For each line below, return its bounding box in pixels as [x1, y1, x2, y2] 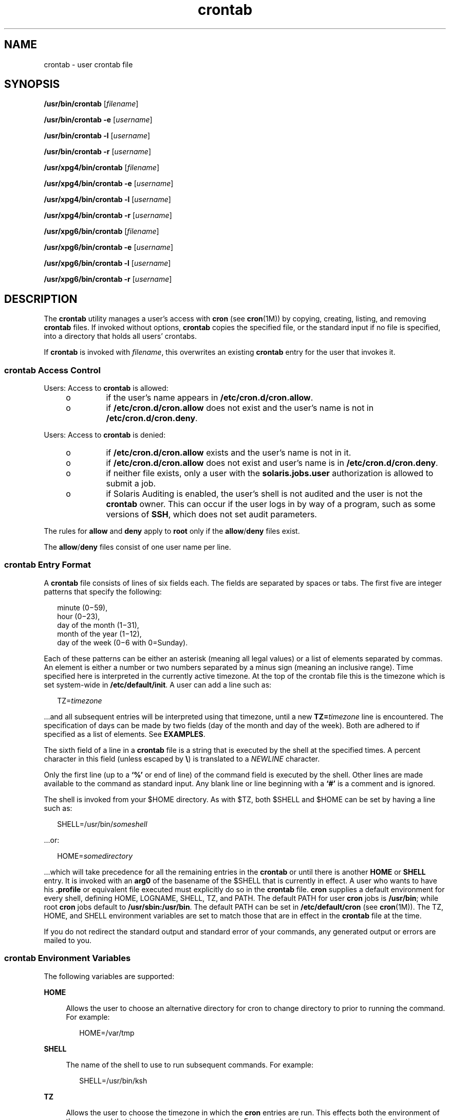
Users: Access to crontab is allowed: [44, 384, 168, 393]
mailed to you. [44, 935, 92, 945]
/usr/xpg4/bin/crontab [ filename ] [44, 163, 160, 172]
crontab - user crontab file [44, 60, 133, 69]
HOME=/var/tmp [79, 1028, 135, 1037]
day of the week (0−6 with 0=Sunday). [57, 638, 188, 647]
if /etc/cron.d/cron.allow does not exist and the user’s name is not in [106, 403, 374, 413]
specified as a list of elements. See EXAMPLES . [44, 729, 205, 738]
